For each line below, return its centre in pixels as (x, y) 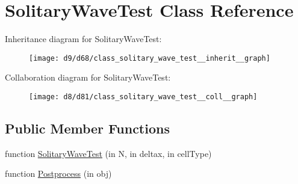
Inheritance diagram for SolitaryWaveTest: (83, 39)
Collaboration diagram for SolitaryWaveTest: (88, 77)
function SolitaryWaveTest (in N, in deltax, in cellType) (108, 153)
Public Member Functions (87, 128)
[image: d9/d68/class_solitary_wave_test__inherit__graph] (150, 58)
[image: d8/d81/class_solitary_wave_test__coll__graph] (143, 97)
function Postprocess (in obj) (58, 173)
